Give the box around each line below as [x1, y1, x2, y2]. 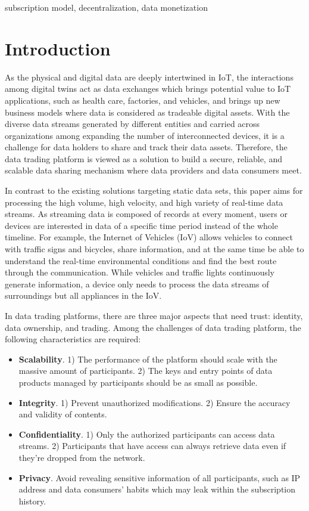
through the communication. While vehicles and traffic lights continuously [5, 266, 274, 278]
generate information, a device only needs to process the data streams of [5, 277, 269, 290]
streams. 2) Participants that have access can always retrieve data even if [18, 439, 286, 452]
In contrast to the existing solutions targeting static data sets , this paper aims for [5, 184, 303, 197]
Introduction [5, 36, 111, 60]
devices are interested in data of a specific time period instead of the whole [5, 219, 278, 231]
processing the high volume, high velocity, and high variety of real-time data [5, 196, 283, 208]
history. [18, 494, 46, 507]
